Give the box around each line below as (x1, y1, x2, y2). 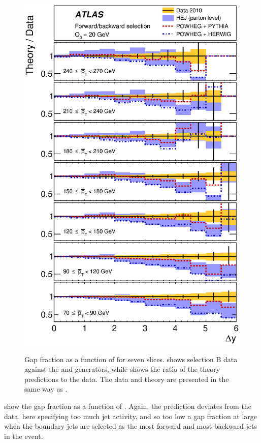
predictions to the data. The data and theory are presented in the (24, 373, 229, 384)
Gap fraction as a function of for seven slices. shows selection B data (24, 353, 238, 364)
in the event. (4, 430, 43, 441)
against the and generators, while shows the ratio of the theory (24, 364, 220, 374)
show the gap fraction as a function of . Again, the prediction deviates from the (4, 400, 251, 411)
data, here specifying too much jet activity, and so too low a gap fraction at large (4, 410, 257, 421)
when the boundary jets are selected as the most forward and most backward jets (4, 421, 257, 431)
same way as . (24, 383, 68, 394)
